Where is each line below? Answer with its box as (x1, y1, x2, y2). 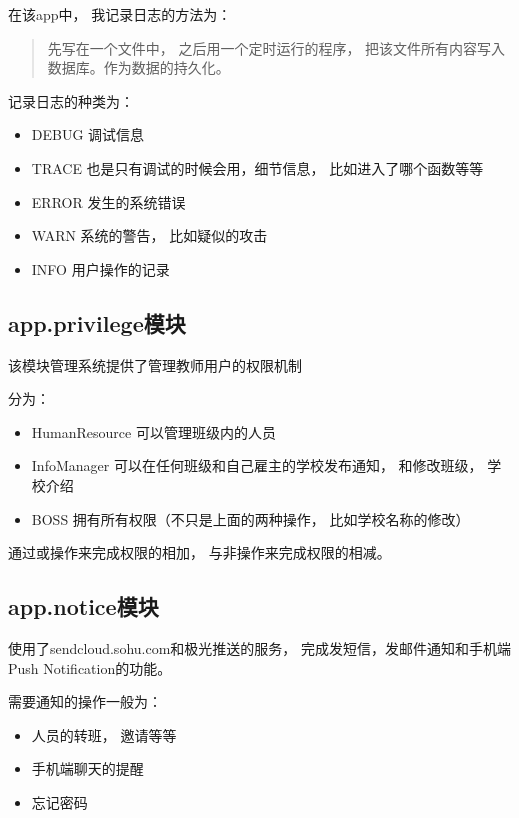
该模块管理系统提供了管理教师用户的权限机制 (8, 354, 302, 375)
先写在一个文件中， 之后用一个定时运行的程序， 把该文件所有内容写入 (47, 37, 506, 58)
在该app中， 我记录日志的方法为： (8, 4, 232, 24)
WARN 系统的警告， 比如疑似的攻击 (31, 225, 268, 246)
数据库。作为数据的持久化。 (47, 57, 230, 78)
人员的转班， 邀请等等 (31, 724, 177, 745)
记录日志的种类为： (8, 90, 134, 111)
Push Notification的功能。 (8, 657, 172, 678)
